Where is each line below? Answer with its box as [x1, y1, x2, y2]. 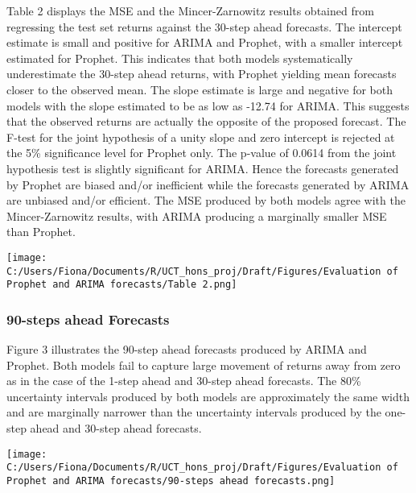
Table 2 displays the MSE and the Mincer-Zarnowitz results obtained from [6, 2, 374, 19]
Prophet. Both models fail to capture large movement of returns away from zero [6, 356, 401, 373]
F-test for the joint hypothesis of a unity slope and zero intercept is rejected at [6, 128, 395, 145]
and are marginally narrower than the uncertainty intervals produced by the [6, 404, 381, 420]
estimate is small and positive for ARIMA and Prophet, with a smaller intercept [6, 34, 403, 51]
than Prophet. [6, 223, 76, 240]
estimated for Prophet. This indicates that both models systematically [6, 49, 353, 66]
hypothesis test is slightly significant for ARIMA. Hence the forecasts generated [6, 159, 399, 176]
